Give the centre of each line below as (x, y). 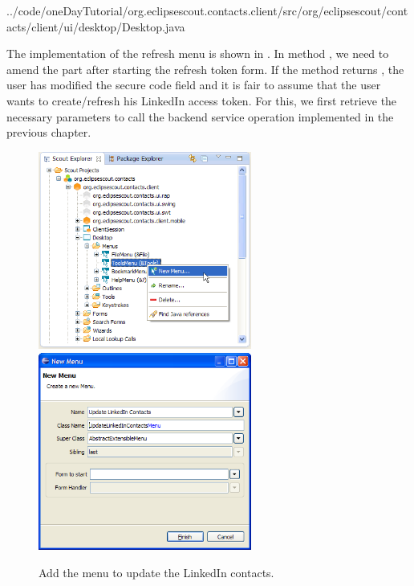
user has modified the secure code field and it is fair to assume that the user (194, 85)
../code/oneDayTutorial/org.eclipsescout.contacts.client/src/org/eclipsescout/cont (207, 10)
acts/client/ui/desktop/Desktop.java (96, 26)
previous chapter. (49, 132)
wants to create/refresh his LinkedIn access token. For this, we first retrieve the (202, 100)
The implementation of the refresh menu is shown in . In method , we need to (198, 53)
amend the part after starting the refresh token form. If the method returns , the (205, 69)
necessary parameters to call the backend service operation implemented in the (200, 116)
